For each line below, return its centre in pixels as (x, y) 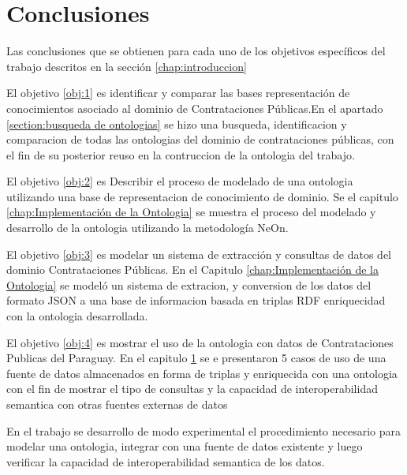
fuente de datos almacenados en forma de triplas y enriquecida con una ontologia (202, 373)
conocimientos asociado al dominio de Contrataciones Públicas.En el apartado (195, 108)
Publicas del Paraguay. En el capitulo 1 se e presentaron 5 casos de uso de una (196, 358)
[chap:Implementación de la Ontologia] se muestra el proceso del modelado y (191, 212)
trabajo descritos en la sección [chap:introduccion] (127, 66)
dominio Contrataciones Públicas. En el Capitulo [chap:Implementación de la (192, 269)
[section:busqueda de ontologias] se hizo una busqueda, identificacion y (177, 123)
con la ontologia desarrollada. (77, 316)
